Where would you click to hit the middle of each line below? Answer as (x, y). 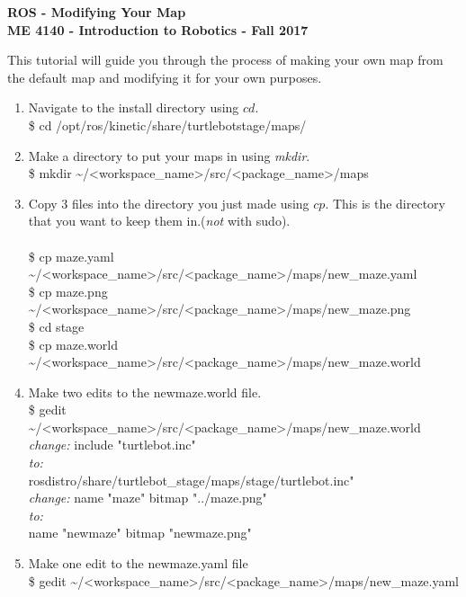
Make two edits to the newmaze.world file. (145, 392)
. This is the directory (385, 203)
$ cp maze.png (68, 291)
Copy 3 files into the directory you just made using (169, 203)
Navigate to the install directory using (134, 107)
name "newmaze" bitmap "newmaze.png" (140, 533)
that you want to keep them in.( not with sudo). (159, 221)
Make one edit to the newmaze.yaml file (138, 563)
